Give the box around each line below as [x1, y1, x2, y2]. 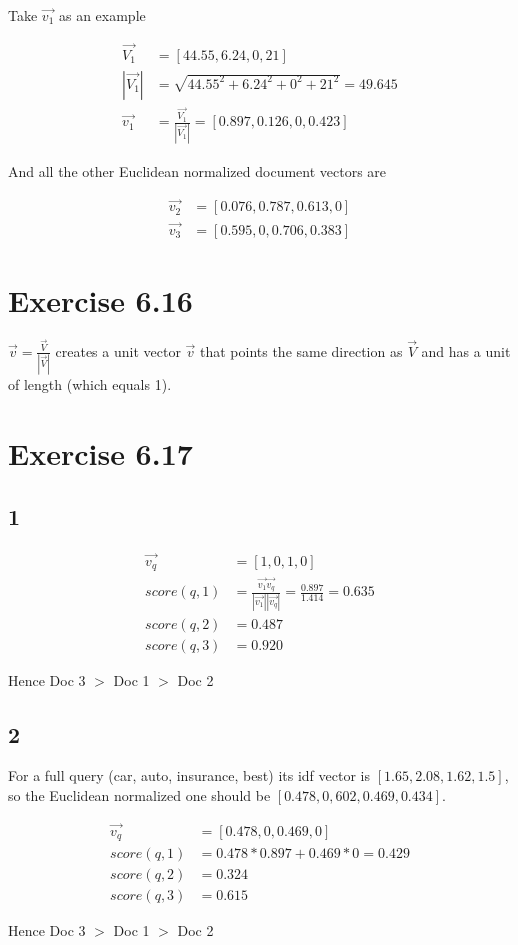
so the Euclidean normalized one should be [8, 785, 271, 806]
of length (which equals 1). [8, 374, 172, 395]
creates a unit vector [55, 340, 181, 361]
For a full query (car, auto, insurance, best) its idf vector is [8, 765, 370, 786]
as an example [58, 5, 146, 25]
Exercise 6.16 [8, 279, 193, 320]
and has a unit [421, 340, 511, 361]
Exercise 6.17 [8, 432, 193, 473]
